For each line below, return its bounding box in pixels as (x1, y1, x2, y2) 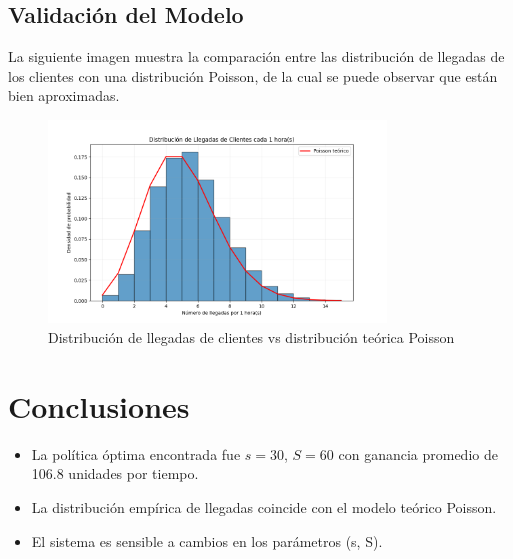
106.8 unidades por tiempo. (31, 463, 199, 484)
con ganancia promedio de (338, 443, 498, 464)
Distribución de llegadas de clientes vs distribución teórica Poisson (48, 327, 455, 348)
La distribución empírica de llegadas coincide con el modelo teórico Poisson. (31, 496, 497, 517)
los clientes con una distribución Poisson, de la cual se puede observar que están (8, 65, 498, 86)
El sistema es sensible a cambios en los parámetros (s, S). (31, 530, 383, 551)
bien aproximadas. (8, 85, 120, 106)
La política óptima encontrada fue (31, 443, 241, 464)
